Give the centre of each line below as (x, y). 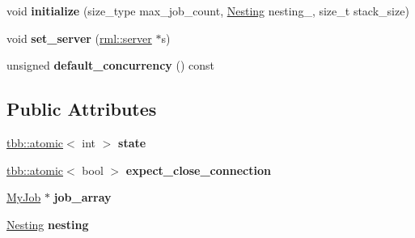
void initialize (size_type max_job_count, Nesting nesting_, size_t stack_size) (208, 11)
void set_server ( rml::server (79, 38)
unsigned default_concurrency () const (111, 65)
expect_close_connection (198, 170)
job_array (83, 197)
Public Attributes (82, 109)
